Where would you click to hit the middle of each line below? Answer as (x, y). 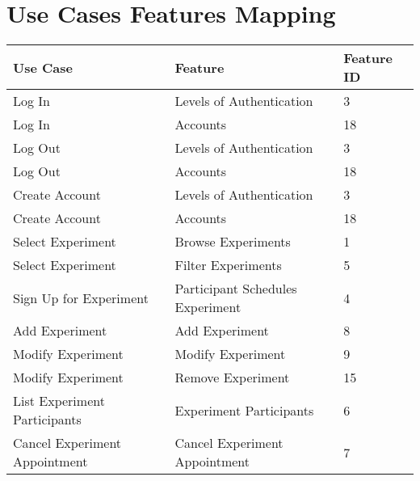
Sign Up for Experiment (81, 297)
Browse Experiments (233, 242)
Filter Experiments (228, 265)
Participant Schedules (236, 289)
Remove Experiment (232, 378)
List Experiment (59, 401)
